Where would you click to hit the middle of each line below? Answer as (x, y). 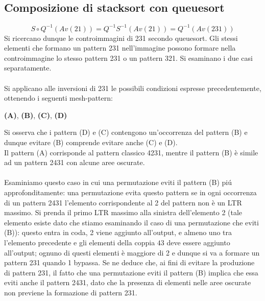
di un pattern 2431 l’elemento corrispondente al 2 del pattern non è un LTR (123, 202)
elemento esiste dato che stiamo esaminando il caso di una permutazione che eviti (131, 222)
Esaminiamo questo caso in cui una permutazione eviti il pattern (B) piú (118, 182)
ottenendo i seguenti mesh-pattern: (58, 98)
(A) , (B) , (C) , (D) (36, 115)
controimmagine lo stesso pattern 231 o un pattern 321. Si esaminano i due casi (128, 57)
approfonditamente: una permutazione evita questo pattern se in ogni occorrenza (130, 192)
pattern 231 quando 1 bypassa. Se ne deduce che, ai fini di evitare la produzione (129, 262)
